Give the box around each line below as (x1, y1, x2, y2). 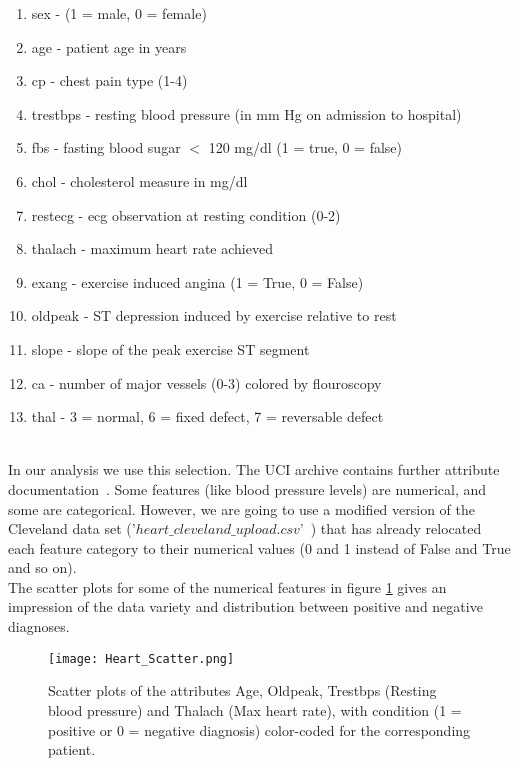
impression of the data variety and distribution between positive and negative (8, 596, 483, 617)
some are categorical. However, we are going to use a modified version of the (8, 498, 476, 519)
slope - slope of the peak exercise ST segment (31, 338, 310, 359)
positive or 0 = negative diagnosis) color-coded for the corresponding (48, 719, 471, 740)
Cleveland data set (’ (8, 518, 136, 539)
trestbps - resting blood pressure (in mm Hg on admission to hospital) (31, 103, 462, 124)
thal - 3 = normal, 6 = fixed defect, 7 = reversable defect (31, 406, 384, 427)
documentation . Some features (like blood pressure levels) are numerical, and (8, 478, 487, 499)
